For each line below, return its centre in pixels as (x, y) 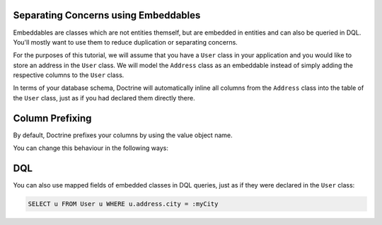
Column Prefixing (52, 118)
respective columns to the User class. (69, 75)
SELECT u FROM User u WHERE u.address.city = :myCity (123, 204)
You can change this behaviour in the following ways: (91, 148)
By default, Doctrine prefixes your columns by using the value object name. (123, 135)
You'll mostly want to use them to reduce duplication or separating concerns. (126, 42)
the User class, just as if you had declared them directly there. (104, 98)
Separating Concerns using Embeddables (107, 15)
